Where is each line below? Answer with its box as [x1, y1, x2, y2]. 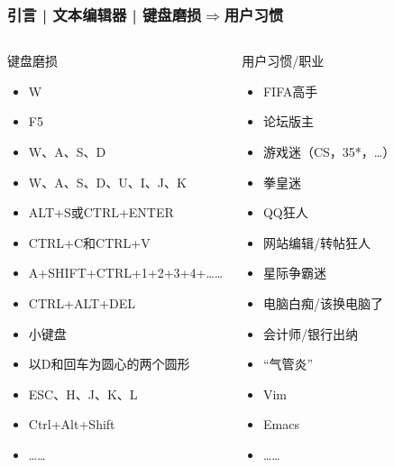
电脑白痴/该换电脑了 [262, 293, 383, 312]
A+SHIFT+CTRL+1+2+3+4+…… [28, 263, 224, 282]
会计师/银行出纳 [262, 324, 358, 343]
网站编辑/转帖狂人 [262, 233, 371, 252]
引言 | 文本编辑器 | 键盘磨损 [7, 3, 202, 25]
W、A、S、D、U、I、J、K [28, 172, 187, 191]
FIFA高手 [262, 81, 318, 100]
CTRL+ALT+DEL [28, 293, 136, 312]
